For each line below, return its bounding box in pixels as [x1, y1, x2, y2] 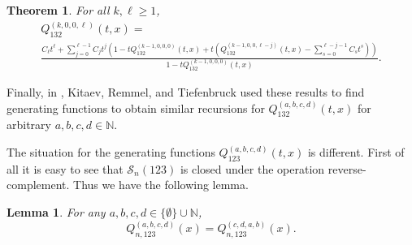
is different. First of [307, 144, 405, 161]
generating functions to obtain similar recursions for [7, 99, 265, 116]
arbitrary [7, 116, 51, 133]
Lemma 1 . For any [7, 204, 106, 221]
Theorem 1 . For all [7, 2, 110, 18]
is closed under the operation [180, 160, 325, 177]
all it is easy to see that [7, 160, 124, 177]
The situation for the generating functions [7, 144, 215, 161]
